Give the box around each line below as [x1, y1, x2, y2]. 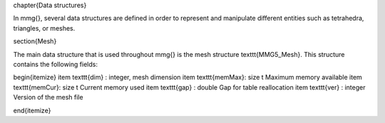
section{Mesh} [13, 37, 57, 46]
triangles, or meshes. [13, 23, 76, 32]
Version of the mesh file [13, 93, 83, 102]
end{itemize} [13, 106, 51, 114]
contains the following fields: [13, 60, 98, 68]
